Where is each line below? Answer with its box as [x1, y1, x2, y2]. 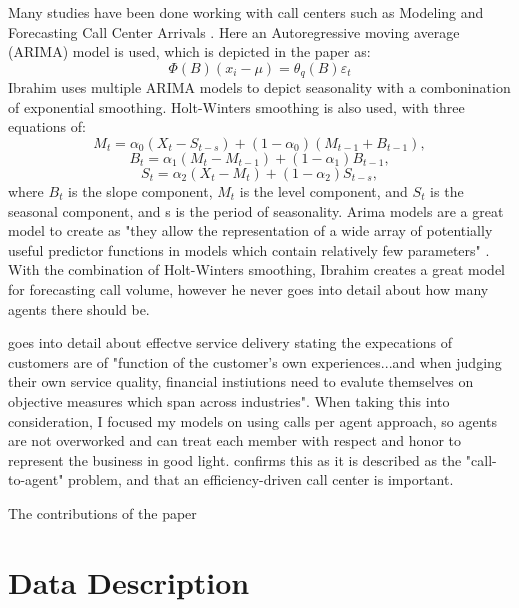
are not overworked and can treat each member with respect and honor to [8, 430, 461, 451]
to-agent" [8, 469, 64, 490]
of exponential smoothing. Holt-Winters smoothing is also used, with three [8, 96, 465, 117]
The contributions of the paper [8, 502, 197, 523]
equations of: [8, 116, 86, 137]
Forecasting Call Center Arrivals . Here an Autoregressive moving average [8, 21, 460, 42]
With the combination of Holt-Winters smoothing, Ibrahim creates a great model [8, 259, 505, 280]
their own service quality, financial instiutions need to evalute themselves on [8, 371, 474, 392]
